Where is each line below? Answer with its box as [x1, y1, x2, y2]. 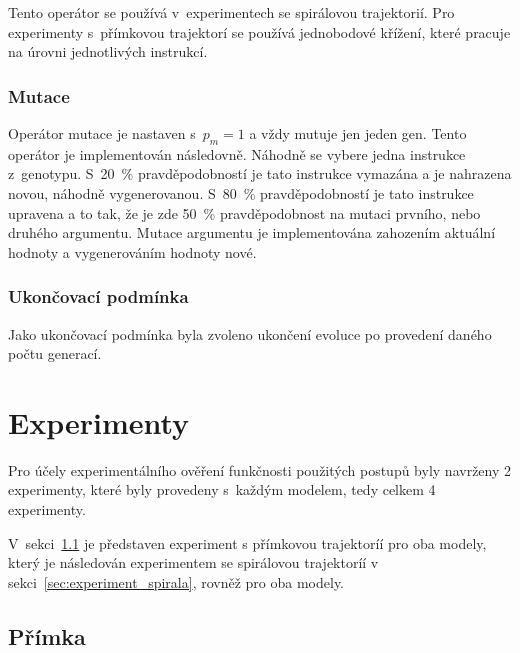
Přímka [8, 620, 86, 651]
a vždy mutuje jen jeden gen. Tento [249, 123, 467, 143]
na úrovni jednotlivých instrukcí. [8, 41, 208, 62]
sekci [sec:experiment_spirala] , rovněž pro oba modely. [8, 571, 345, 592]
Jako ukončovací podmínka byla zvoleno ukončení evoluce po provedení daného [8, 323, 492, 344]
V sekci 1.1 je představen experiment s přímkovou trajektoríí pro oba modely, [8, 532, 487, 553]
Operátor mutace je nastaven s [8, 123, 196, 143]
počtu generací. [8, 343, 102, 364]
